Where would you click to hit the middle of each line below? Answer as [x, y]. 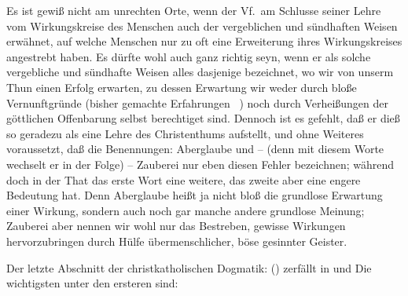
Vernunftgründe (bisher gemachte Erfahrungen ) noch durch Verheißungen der [197, 102]
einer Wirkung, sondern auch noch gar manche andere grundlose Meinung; [186, 210]
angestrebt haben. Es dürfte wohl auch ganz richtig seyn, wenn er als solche [189, 56]
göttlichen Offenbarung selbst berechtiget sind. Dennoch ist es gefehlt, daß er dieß [203, 118]
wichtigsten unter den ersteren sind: [92, 283]
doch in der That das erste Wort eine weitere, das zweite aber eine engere [184, 179]
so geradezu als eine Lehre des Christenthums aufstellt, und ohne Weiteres [185, 133]
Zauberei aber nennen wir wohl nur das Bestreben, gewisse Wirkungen [176, 226]
